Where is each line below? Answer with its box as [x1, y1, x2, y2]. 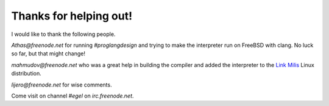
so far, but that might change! [11, 50, 85, 57]
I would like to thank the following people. [11, 30, 116, 38]
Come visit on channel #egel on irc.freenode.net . [11, 92, 134, 99]
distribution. [11, 70, 42, 77]
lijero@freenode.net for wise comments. [11, 81, 112, 88]
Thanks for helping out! [11, 9, 133, 23]
